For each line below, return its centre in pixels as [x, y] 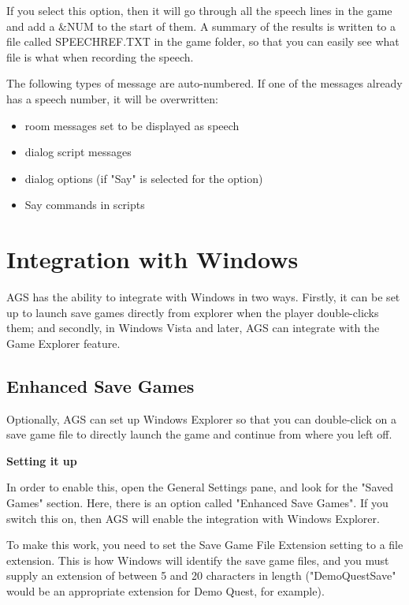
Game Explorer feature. [63, 343]
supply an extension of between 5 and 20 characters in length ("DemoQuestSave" [201, 575]
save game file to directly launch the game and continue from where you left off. [199, 434]
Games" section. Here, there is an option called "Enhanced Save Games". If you [197, 503]
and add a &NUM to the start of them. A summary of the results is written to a [201, 26]
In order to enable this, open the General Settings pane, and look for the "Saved [200, 487]
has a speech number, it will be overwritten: [112, 98]
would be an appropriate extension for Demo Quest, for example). [165, 590]
